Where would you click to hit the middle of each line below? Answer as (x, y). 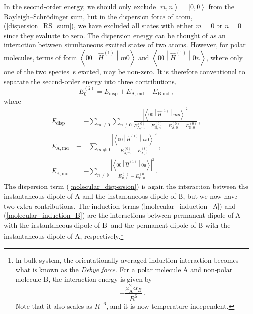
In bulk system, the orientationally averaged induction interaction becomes (127, 260)
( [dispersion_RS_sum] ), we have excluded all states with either (99, 26)
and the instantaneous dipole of (129, 196)
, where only (224, 57)
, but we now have (210, 196)
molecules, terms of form (41, 57)
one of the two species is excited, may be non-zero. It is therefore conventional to (125, 71)
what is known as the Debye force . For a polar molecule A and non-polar (124, 269)
